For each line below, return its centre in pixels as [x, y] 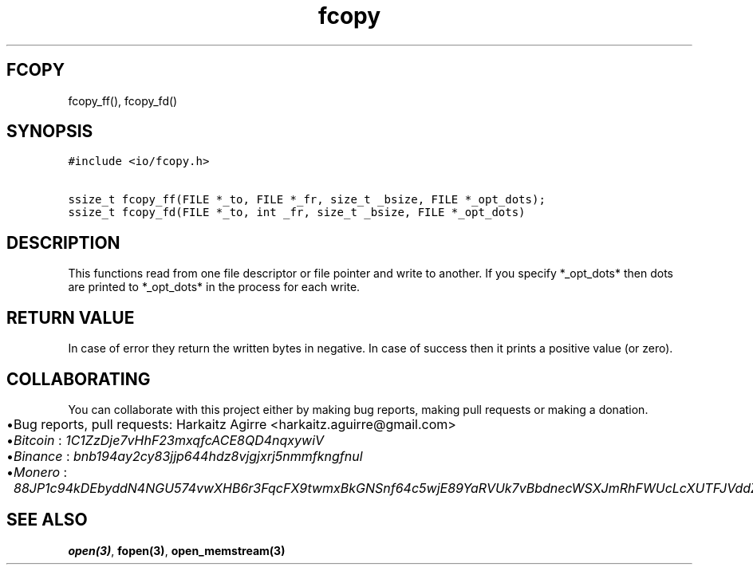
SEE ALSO [47, 520]
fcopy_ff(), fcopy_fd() [123, 100]
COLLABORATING [79, 379]
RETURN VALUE [71, 317]
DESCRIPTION [63, 242]
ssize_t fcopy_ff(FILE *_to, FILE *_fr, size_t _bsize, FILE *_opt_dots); [307, 200]
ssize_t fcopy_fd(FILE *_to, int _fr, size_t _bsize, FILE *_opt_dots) [297, 213]
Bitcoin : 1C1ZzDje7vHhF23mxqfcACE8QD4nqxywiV [169, 440]
